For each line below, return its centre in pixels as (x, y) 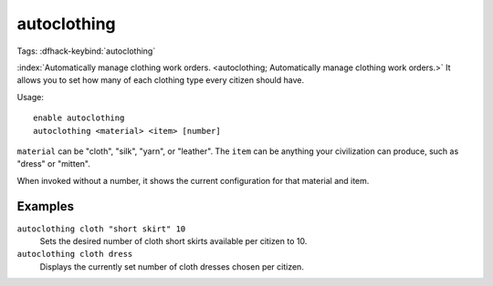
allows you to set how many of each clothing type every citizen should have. (161, 80)
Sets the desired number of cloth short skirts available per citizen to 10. (173, 240)
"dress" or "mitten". (53, 164)
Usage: (31, 97)
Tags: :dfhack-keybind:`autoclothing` (86, 51)
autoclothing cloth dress (75, 254)
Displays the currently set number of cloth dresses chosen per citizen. (172, 266)
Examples (46, 206)
